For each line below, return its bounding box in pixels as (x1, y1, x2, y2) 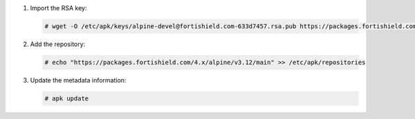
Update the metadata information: (30, 76, 127, 84)
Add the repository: (30, 40, 86, 48)
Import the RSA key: (30, 4, 87, 12)
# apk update (44, 94, 89, 102)
